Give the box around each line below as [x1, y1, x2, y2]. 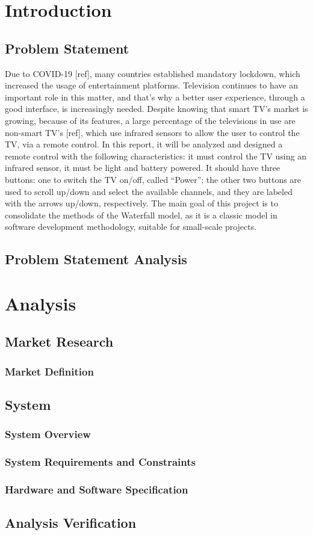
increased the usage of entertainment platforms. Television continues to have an [5, 79, 298, 91]
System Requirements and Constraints [5, 454, 196, 469]
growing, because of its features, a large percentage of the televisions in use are [5, 114, 296, 126]
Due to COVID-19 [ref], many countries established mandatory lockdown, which [5, 67, 300, 79]
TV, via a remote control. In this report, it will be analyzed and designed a [5, 138, 283, 150]
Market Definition [5, 363, 94, 379]
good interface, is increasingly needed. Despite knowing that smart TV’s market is [5, 102, 308, 115]
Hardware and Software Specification [5, 482, 188, 497]
